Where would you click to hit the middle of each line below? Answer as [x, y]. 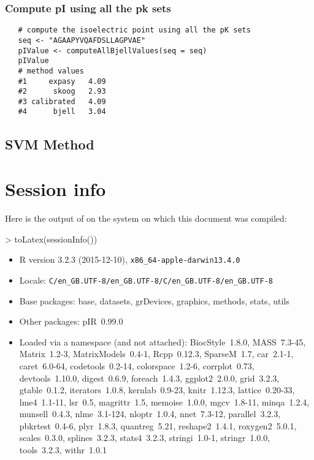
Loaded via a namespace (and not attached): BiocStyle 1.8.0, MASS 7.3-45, [163, 341]
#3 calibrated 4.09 [62, 101]
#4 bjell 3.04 [62, 112]
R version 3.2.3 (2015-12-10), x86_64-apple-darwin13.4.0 [130, 259]
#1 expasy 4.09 [62, 81]
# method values [51, 71]
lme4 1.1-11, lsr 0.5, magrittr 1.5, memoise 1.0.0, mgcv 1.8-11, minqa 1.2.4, [164, 402]
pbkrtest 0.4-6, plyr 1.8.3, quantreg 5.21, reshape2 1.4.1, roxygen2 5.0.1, [158, 425]
